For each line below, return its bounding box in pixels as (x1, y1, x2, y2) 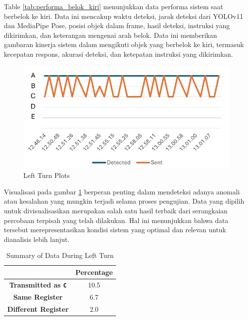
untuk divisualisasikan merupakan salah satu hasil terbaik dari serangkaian (4, 205, 228, 215)
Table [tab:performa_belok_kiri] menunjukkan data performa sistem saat (4, 1, 223, 11)
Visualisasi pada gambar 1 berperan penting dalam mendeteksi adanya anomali (4, 186, 240, 196)
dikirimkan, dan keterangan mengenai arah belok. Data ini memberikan (4, 30, 217, 40)
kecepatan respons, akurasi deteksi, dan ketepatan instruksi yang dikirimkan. (4, 48, 233, 59)
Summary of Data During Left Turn (6, 250, 114, 260)
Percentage (75, 267, 113, 277)
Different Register (7, 304, 69, 314)
